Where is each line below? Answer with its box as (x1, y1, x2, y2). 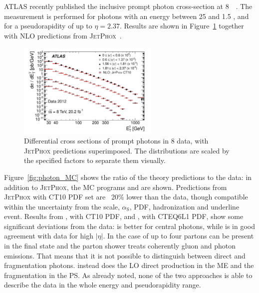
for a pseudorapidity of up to (4, 20, 92, 31)
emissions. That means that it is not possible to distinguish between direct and (4, 250, 246, 260)
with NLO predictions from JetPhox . (4, 30, 122, 40)
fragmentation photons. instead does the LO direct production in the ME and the (4, 260, 254, 270)
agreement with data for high (4, 230, 93, 241)
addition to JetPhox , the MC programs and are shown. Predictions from (4, 181, 227, 192)
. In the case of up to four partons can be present (103, 230, 254, 241)
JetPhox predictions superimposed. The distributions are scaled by (24, 145, 230, 155)
